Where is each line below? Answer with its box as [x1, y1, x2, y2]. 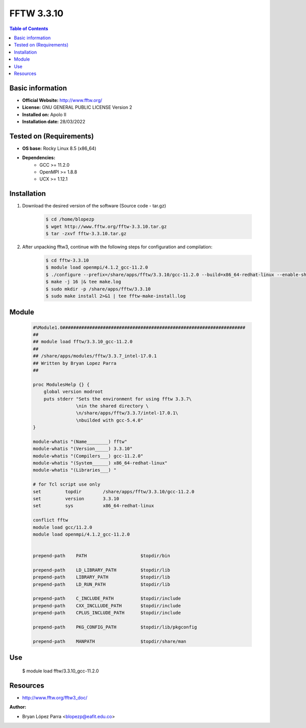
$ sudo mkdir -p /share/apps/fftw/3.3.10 [45, 286, 151, 292]
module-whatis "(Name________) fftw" [33, 438, 127, 445]
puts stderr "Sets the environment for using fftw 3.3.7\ [43, 396, 192, 402]
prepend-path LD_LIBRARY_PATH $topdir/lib [33, 567, 170, 573]
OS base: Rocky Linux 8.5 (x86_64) [22, 145, 96, 151]
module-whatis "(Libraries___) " [33, 467, 117, 473]
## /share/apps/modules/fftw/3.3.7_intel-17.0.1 [33, 353, 157, 359]
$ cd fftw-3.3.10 [45, 257, 89, 264]
